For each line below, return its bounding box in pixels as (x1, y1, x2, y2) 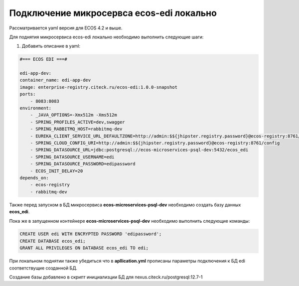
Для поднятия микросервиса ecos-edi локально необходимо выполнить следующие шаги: (9, 34, 204, 40)
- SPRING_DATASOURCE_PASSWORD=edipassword (30, 161, 136, 167)
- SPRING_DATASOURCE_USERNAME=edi (30, 154, 115, 159)
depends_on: (19, 175, 49, 180)
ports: (19, 91, 36, 97)
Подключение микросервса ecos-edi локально (9, 7, 217, 18)
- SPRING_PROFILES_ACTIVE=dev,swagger (30, 119, 125, 125)
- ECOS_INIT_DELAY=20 (30, 168, 83, 174)
